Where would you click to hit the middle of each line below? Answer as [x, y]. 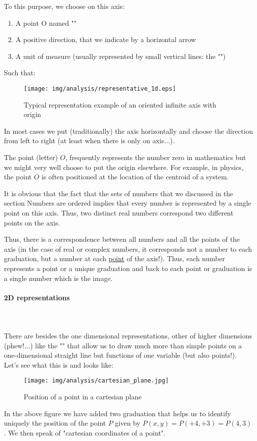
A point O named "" [46, 23]
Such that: [20, 73]
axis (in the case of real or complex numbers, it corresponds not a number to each [128, 248]
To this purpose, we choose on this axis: [64, 6]
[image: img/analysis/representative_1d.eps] [100, 88]
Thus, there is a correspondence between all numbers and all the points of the [122, 239]
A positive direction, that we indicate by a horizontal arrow [106, 39]
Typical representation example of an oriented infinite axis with [120, 104]
